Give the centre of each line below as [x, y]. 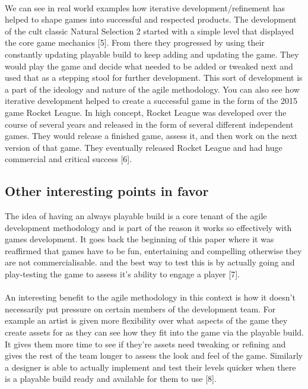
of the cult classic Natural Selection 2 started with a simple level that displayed [149, 31]
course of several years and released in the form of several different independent [149, 124]
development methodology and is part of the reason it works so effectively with [148, 227]
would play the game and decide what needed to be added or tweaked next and [149, 66]
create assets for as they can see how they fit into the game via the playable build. [155, 332]
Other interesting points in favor [107, 191]
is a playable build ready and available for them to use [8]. [111, 379]
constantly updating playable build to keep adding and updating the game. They [152, 54]
